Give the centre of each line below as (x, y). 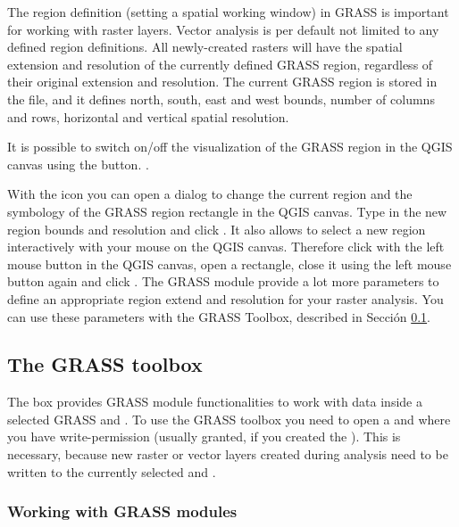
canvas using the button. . (78, 164)
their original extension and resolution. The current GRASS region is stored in (222, 82)
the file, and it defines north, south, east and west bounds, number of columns (221, 99)
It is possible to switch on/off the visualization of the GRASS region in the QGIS (230, 147)
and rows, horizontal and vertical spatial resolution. (148, 116)
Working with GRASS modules (122, 511)
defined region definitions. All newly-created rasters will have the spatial (205, 47)
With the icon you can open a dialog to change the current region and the (210, 194)
